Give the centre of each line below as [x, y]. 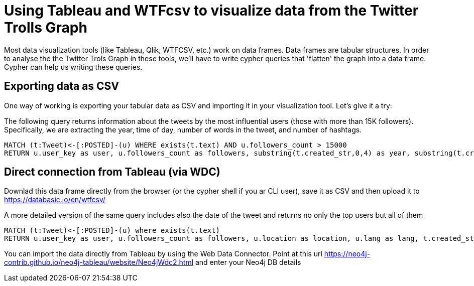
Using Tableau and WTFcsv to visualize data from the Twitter [211, 11]
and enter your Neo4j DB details [248, 262]
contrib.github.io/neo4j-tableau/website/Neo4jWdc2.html [99, 262]
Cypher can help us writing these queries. [73, 67]
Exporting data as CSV [62, 86]
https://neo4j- [347, 254]
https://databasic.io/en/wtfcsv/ [55, 200]
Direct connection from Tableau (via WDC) [112, 172]
